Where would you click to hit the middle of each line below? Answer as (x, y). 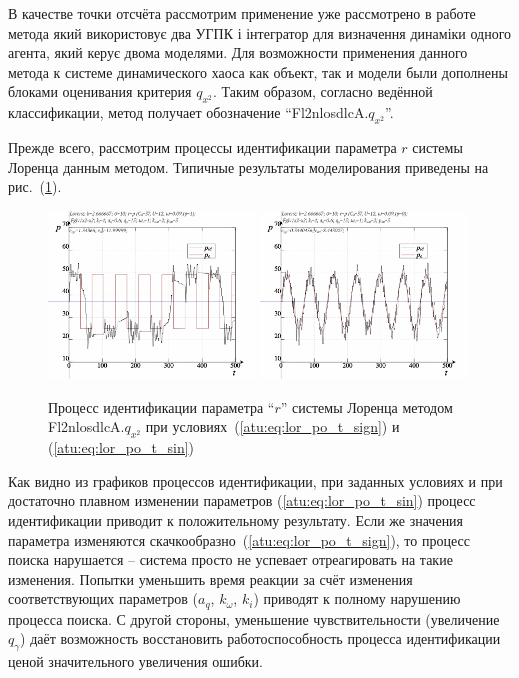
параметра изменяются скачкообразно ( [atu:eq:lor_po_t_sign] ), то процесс (239, 539)
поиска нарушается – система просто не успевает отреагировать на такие (230, 559)
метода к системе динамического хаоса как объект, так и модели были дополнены (258, 71)
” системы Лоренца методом (366, 406)
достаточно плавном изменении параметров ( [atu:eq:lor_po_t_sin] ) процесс (242, 500)
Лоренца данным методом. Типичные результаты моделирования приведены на (248, 166)
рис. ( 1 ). (35, 186)
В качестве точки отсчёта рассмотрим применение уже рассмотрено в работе (242, 13)
